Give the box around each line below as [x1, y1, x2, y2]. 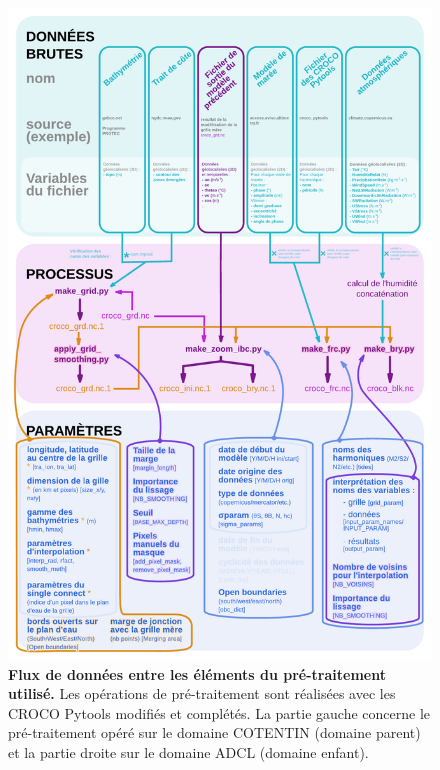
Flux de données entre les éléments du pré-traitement [8, 663, 386, 684]
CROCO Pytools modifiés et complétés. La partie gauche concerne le [8, 702, 431, 723]
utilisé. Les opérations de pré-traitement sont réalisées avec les [8, 683, 396, 704]
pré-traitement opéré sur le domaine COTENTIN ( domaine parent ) [8, 722, 421, 743]
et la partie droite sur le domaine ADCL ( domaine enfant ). [8, 741, 369, 762]
